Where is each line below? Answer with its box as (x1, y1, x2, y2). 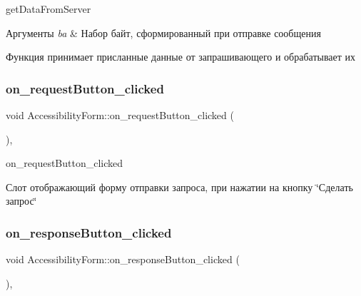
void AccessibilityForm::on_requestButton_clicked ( (6, 108, 234, 122)
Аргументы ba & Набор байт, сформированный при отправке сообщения (6, 25, 321, 40)
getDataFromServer (6, 1, 91, 16)
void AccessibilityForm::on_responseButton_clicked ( (6, 252, 240, 267)
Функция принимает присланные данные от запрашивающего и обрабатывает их (6, 49, 356, 64)
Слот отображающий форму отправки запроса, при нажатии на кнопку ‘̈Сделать (6, 179, 353, 194)
